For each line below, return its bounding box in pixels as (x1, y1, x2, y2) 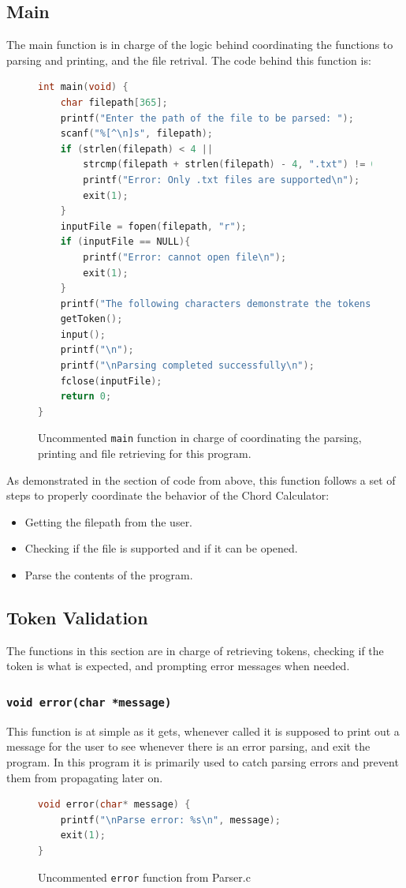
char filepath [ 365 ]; (60, 96, 168, 108)
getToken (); (60, 313, 123, 325)
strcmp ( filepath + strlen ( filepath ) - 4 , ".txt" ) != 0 (83, 159, 377, 170)
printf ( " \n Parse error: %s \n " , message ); (60, 814, 281, 826)
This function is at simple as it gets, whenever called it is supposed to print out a (6, 722, 400, 739)
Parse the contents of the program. (24, 567, 193, 583)
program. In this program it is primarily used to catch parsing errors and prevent (6, 754, 399, 770)
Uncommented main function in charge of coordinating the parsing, (38, 429, 362, 446)
